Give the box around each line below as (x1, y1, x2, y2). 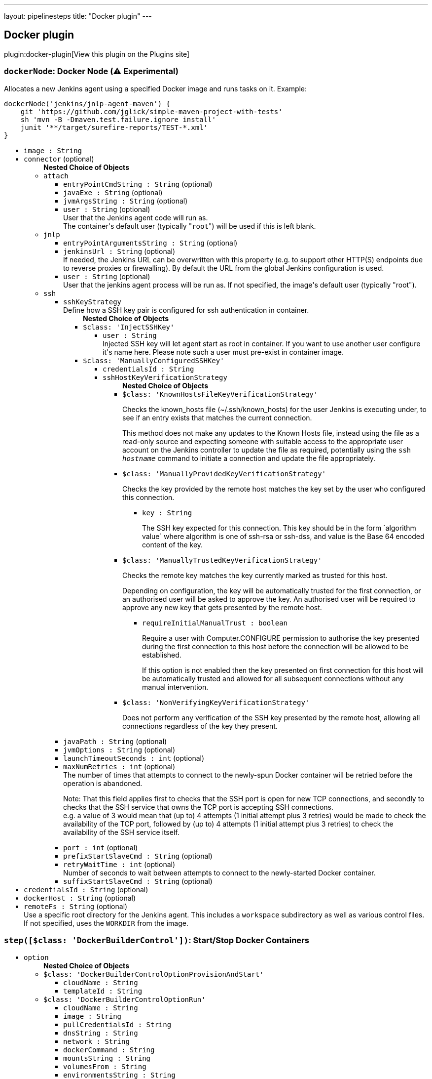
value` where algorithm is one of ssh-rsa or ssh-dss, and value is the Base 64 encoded (142, 532, 425, 540)
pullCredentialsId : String (63, 1021, 172, 1029)
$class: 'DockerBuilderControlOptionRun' (43, 996, 206, 1004)
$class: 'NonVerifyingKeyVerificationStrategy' (122, 698, 310, 706)
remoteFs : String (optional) (24, 902, 128, 911)
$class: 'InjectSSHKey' (83, 323, 175, 331)
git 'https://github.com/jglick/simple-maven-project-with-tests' (20, 107, 283, 116)
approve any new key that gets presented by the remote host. (122, 603, 322, 612)
